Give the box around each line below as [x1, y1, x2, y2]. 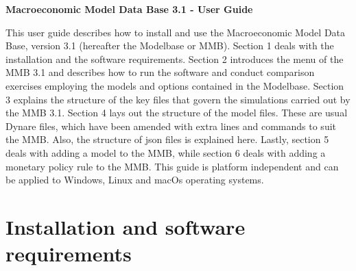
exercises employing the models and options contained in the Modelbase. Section [5, 78, 344, 92]
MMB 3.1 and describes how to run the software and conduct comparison [5, 65, 315, 79]
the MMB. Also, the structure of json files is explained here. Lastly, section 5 [5, 132, 329, 146]
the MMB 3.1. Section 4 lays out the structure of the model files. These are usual [5, 105, 348, 120]
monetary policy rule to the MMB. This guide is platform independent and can [5, 159, 339, 173]
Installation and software [5, 212, 246, 240]
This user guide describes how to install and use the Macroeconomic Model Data [5, 25, 346, 39]
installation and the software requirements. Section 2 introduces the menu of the [5, 51, 344, 66]
